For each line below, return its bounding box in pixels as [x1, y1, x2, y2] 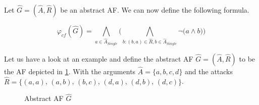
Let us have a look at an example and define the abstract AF [4, 53, 193, 64]
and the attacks [185, 66, 233, 76]
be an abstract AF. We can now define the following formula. [60, 5, 249, 15]
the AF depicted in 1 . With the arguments [4, 66, 136, 76]
